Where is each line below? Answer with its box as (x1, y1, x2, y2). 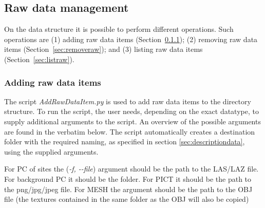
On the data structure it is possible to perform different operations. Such (4, 24, 234, 34)
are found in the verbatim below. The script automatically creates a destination (4, 126, 255, 137)
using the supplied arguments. (4, 146, 99, 157)
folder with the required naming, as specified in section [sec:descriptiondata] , (4, 136, 245, 147)
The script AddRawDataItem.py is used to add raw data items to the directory (4, 96, 251, 106)
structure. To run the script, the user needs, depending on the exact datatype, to (4, 106, 259, 117)
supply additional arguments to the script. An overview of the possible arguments (4, 116, 261, 126)
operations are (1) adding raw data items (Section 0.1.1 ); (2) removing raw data (4, 33, 258, 44)
